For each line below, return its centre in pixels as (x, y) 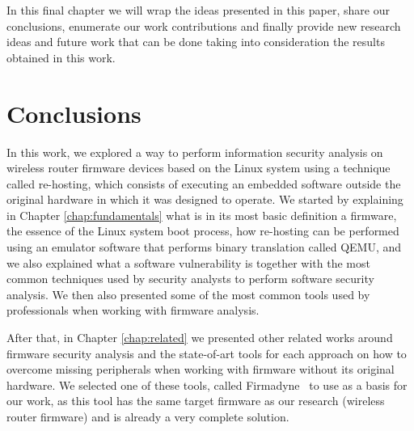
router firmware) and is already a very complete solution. (148, 416)
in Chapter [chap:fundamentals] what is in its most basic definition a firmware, (202, 215)
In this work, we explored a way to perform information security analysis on (195, 152)
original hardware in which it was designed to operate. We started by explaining (205, 199)
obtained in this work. (61, 57)
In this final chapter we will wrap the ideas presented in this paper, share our (198, 10)
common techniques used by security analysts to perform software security (190, 279)
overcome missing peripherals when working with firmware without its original (201, 369)
